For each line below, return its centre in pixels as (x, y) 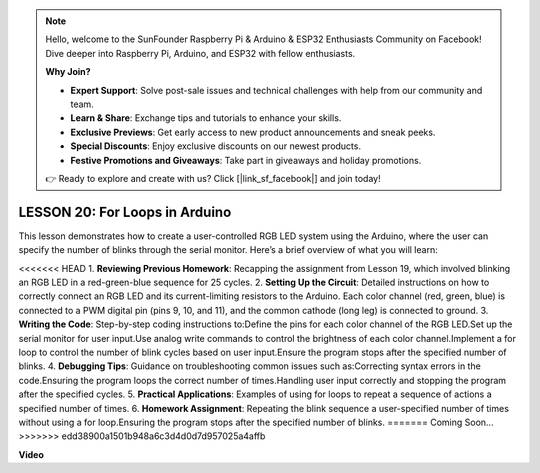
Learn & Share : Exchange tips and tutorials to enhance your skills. (206, 118)
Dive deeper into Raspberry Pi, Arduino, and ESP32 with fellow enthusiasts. (200, 53)
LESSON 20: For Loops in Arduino (125, 211)
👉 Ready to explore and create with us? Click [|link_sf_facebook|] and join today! (213, 178)
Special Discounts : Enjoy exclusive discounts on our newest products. (216, 146)
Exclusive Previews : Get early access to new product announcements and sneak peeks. (253, 132)
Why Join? (68, 72)
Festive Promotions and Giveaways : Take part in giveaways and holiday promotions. (246, 160)
